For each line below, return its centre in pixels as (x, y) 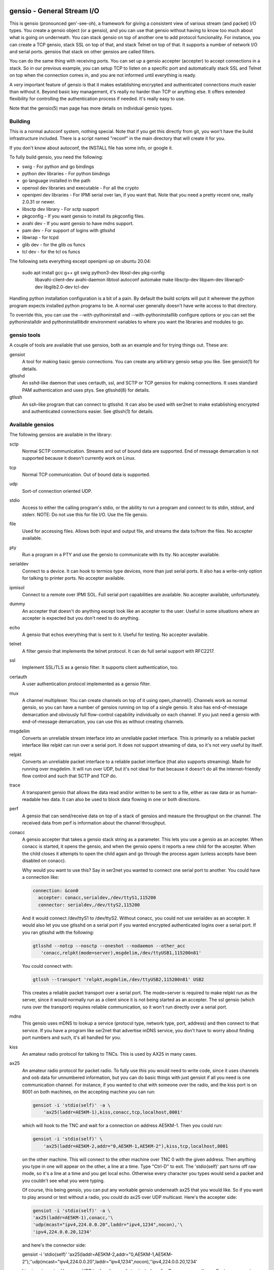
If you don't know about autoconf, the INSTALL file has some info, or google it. (91, 148)
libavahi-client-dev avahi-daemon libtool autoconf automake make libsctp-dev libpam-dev (129, 280)
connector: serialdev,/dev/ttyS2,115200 (89, 905)
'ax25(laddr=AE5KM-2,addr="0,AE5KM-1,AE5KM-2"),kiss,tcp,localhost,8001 (136, 1146)
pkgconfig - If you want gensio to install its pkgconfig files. (83, 216)
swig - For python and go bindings (58, 166)
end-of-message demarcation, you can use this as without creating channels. (103, 722)
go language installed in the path (56, 181)
